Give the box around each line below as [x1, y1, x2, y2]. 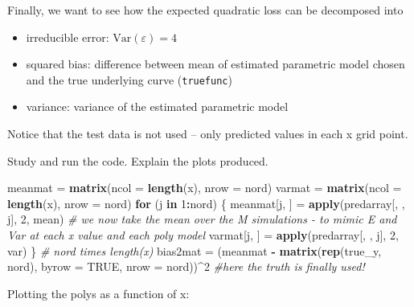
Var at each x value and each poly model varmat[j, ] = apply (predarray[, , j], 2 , [7, 227, 399, 243]
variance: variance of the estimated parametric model [26, 98, 289, 115]
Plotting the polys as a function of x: [7, 284, 190, 301]
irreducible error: [26, 28, 109, 45]
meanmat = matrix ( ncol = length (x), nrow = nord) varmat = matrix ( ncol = [7, 179, 402, 196]
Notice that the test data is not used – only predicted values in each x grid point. [7, 125, 408, 142]
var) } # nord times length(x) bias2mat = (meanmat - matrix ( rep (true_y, [7, 242, 382, 259]
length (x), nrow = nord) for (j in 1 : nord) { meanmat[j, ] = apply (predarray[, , [7, 194, 405, 211]
